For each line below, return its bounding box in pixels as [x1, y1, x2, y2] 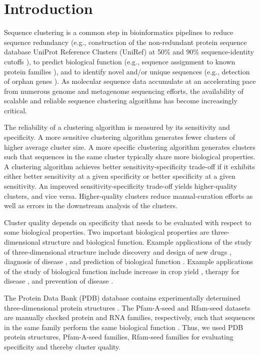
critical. [4, 105, 27, 115]
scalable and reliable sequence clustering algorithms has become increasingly [4, 95, 237, 106]
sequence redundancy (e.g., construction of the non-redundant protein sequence [4, 36, 247, 47]
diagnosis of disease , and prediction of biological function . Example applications [4, 256, 253, 267]
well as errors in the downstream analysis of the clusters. [4, 200, 177, 211]
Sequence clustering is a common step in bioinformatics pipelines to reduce [4, 27, 233, 37]
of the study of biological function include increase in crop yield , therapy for [4, 266, 239, 276]
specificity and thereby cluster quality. [4, 341, 121, 352]
